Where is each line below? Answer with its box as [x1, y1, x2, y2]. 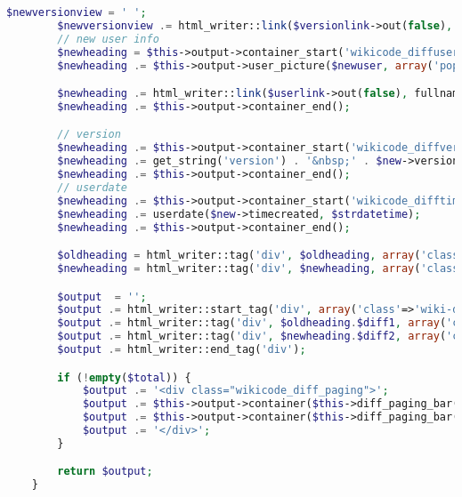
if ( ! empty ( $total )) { [57, 371, 191, 384]
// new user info [57, 32, 159, 45]
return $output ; [57, 465, 153, 478]
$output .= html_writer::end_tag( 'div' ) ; [57, 343, 306, 356]
